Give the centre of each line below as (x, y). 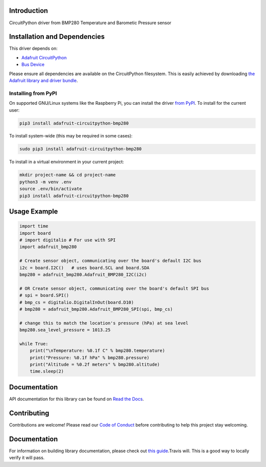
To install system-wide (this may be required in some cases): (71, 136)
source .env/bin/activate (51, 189)
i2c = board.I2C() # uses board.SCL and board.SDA (84, 268)
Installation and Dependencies (57, 37)
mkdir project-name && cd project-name (67, 175)
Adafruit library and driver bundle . (44, 80)
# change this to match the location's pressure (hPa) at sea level (104, 323)
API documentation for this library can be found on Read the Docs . (77, 399)
